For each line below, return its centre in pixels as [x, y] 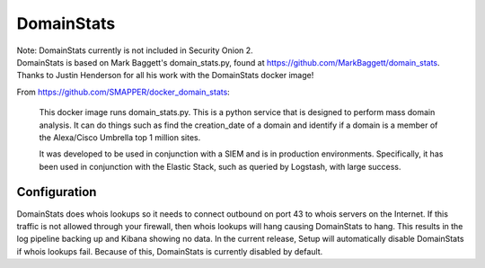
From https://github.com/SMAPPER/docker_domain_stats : [123, 92]
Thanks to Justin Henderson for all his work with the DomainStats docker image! [165, 76]
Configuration [57, 192]
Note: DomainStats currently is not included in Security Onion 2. [135, 50]
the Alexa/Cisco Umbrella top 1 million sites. [120, 137]
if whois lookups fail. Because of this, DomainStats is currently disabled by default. [170, 251]
